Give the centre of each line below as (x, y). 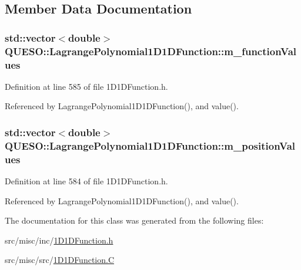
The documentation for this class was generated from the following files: (134, 220)
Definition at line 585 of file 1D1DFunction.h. (86, 86)
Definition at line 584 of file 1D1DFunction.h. (86, 181)
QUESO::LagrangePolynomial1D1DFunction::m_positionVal (150, 145)
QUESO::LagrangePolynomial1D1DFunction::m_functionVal (151, 51)
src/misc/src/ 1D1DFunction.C (60, 260)
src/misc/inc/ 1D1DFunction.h (59, 240)
